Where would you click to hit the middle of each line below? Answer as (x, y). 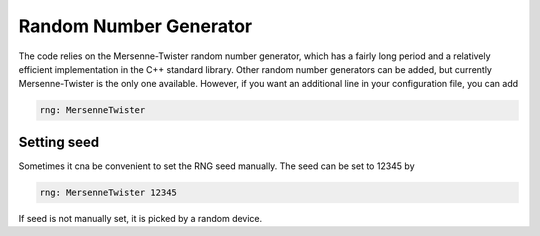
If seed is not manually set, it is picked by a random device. (140, 218)
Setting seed (59, 141)
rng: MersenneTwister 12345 (108, 192)
